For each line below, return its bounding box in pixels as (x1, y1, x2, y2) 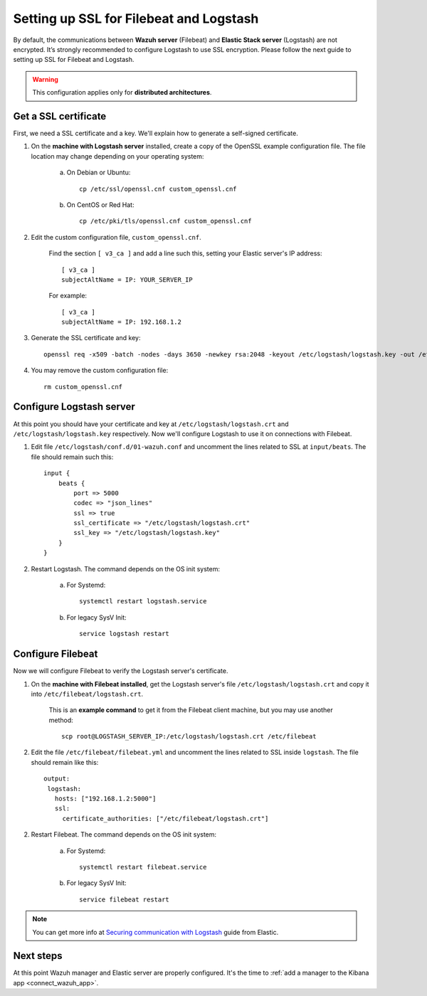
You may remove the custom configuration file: (31, 366, 169, 375)
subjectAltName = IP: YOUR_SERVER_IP (61, 275, 194, 284)
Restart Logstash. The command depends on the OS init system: (31, 564, 221, 573)
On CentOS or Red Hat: (66, 200, 135, 209)
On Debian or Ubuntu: (66, 168, 131, 177)
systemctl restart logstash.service (79, 598, 207, 605)
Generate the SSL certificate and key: (31, 334, 142, 342)
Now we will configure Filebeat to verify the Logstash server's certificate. (13, 667, 228, 675)
